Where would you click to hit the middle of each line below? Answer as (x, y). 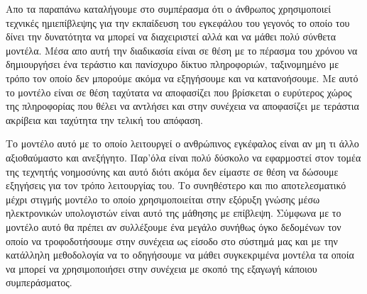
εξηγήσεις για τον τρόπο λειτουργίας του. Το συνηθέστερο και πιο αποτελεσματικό (176, 185)
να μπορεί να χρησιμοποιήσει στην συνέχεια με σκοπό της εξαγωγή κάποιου (161, 268)
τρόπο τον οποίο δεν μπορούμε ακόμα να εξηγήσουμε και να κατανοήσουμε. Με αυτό (182, 78)
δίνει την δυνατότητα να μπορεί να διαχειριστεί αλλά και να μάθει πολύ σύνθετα (171, 36)
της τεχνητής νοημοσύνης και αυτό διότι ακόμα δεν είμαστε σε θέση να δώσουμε (172, 171)
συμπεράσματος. (39, 282)
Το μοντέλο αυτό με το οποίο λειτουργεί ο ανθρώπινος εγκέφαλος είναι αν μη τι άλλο (182, 143)
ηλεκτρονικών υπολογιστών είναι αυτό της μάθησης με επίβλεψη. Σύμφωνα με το (174, 213)
